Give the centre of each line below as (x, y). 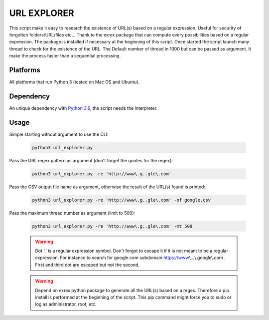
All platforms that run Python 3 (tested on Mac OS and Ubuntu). (74, 82)
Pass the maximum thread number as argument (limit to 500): (72, 213)
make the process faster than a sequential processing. (65, 56)
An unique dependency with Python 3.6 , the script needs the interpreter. (83, 108)
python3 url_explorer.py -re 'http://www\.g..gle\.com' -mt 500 (112, 226)
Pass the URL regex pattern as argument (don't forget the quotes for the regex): (91, 160)
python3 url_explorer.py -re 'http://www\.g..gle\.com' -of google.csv (122, 200)
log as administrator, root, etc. (66, 304)
